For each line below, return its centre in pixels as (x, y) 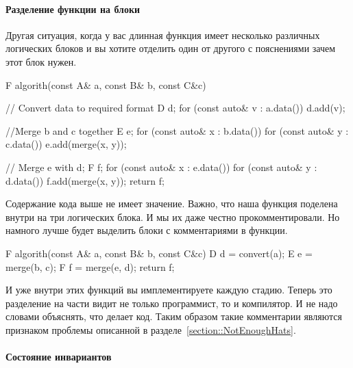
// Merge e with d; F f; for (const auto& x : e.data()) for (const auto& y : (161, 167)
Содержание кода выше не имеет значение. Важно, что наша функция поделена (172, 203)
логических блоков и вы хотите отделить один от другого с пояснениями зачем (171, 48)
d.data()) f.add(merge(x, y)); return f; (85, 180)
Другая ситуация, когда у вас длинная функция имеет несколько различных (163, 35)
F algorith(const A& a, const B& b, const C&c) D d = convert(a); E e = (159, 253)
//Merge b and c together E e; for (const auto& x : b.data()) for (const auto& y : (177, 130)
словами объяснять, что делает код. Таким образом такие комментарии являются (174, 316)
